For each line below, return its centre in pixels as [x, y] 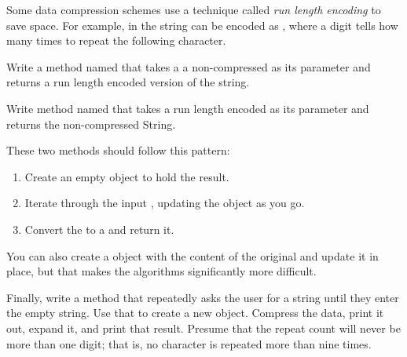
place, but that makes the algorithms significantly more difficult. [161, 271]
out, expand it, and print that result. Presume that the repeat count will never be [203, 328]
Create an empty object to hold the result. [127, 176]
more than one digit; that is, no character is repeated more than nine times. [189, 343]
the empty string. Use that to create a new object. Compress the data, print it [195, 313]
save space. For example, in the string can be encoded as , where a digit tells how [202, 25]
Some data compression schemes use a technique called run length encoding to [194, 9]
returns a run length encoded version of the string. [128, 82]
